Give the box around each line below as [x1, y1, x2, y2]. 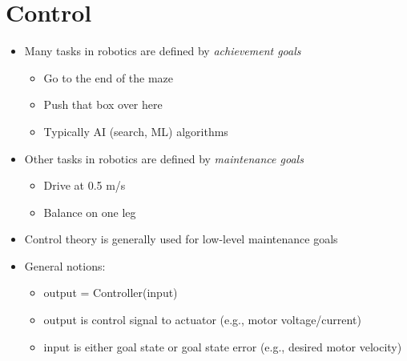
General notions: [24, 257, 106, 274]
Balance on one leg [43, 203, 136, 220]
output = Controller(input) [43, 284, 178, 301]
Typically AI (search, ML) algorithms [43, 122, 228, 139]
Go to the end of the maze [43, 69, 174, 86]
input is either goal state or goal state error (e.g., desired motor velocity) [43, 338, 402, 355]
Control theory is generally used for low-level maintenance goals [24, 231, 338, 247]
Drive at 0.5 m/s [43, 177, 126, 194]
